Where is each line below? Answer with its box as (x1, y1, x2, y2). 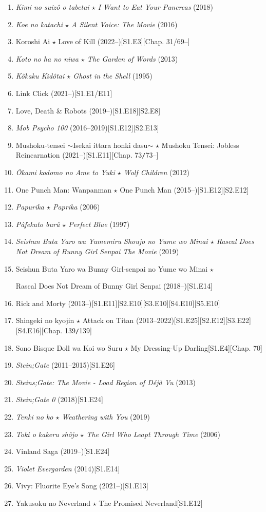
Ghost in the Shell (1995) (73, 70, 153, 81)
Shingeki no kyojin (15, 315, 74, 326)
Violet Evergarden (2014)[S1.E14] (15, 463, 120, 473)
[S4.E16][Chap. (15, 325, 63, 335)
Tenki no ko (15, 411, 53, 422)
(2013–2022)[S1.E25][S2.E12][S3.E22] (136, 315, 251, 326)
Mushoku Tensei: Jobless (161, 139, 239, 150)
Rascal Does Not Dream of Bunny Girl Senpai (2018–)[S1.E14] (15, 280, 213, 291)
